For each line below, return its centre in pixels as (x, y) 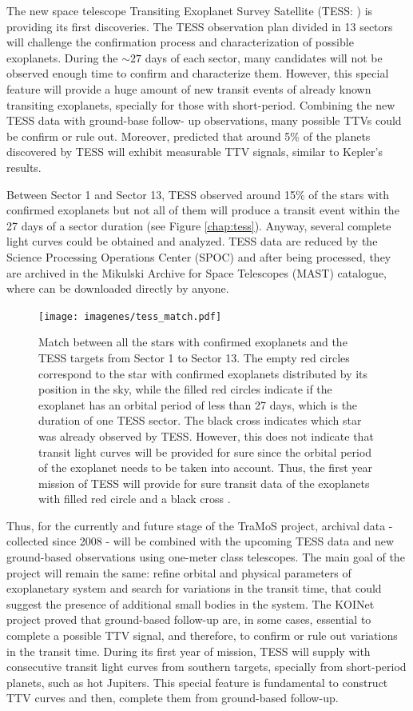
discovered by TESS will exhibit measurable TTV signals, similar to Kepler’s (195, 152)
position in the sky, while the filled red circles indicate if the (185, 389)
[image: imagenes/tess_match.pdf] (130, 316)
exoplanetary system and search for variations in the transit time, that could (194, 588)
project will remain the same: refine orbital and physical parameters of (179, 572)
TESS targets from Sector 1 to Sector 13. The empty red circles (194, 357)
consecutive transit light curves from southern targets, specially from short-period (206, 667)
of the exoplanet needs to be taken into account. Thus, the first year (205, 467)
